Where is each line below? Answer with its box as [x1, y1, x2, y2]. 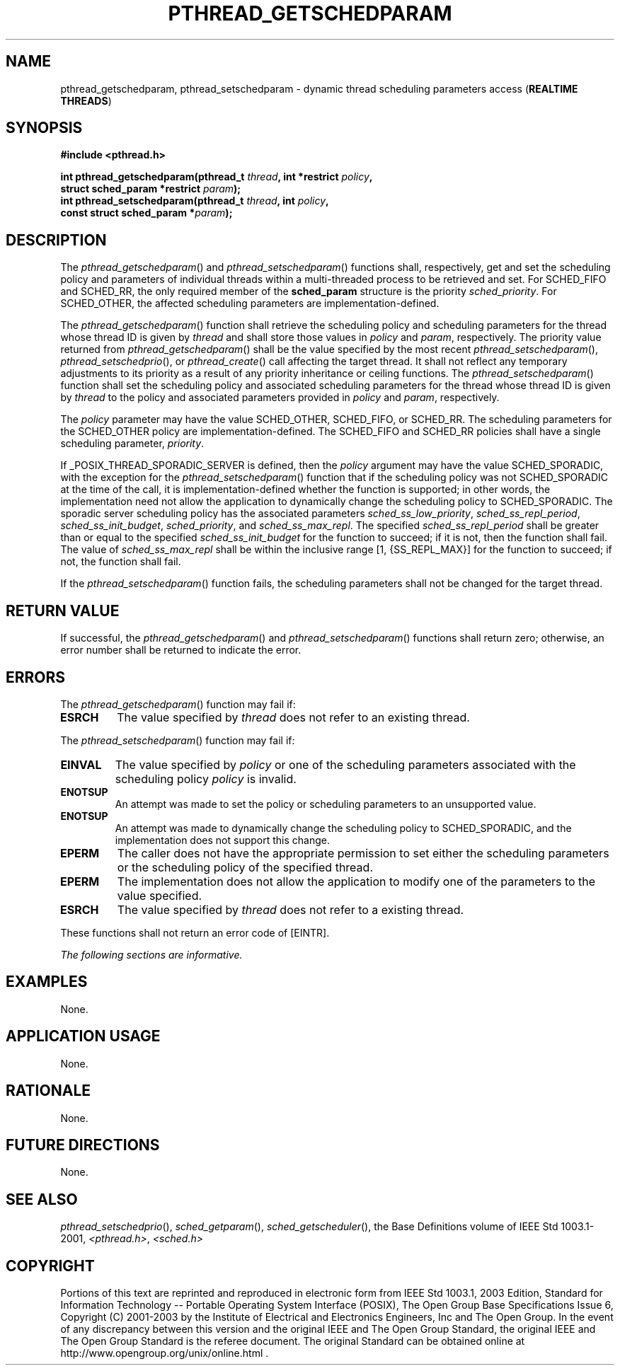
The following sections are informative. [60, 948, 243, 961]
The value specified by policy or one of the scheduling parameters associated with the [115, 757, 576, 772]
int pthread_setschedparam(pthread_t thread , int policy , [60, 195, 329, 207]
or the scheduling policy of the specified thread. [117, 860, 373, 874]
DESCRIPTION [6, 231, 107, 249]
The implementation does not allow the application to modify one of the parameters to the [117, 874, 596, 889]
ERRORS [6, 668, 66, 686]
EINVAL [60, 757, 102, 772]
